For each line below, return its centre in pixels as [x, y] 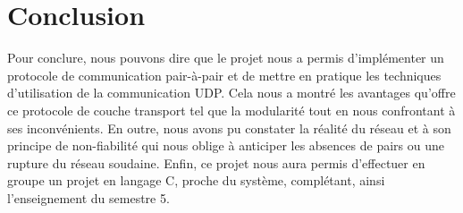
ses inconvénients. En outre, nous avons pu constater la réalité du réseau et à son [229, 128]
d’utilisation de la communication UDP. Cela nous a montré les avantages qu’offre [231, 93]
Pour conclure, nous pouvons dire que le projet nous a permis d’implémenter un [226, 58]
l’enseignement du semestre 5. [88, 197]
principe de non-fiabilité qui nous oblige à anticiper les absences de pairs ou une [226, 145]
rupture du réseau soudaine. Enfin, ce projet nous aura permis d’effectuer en [216, 162]
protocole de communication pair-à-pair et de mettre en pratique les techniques [224, 75]
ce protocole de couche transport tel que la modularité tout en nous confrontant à [231, 110]
